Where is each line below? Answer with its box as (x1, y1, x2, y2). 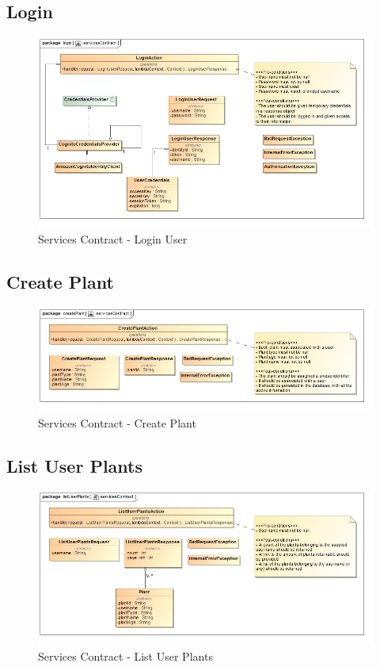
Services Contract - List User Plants (38, 647, 213, 664)
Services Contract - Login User (38, 231, 188, 247)
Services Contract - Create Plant (38, 414, 196, 431)
